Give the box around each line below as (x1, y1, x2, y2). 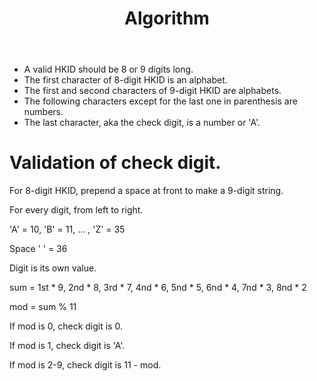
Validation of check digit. (9, 152, 222, 174)
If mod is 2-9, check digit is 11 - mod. (9, 359, 162, 371)
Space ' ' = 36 (9, 243, 68, 255)
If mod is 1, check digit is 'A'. (9, 340, 126, 352)
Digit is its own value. (9, 262, 97, 274)
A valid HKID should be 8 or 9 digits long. (23, 63, 194, 76)
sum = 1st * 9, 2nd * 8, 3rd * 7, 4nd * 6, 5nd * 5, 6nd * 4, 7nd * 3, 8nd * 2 (9, 282, 307, 294)
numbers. (23, 106, 64, 118)
